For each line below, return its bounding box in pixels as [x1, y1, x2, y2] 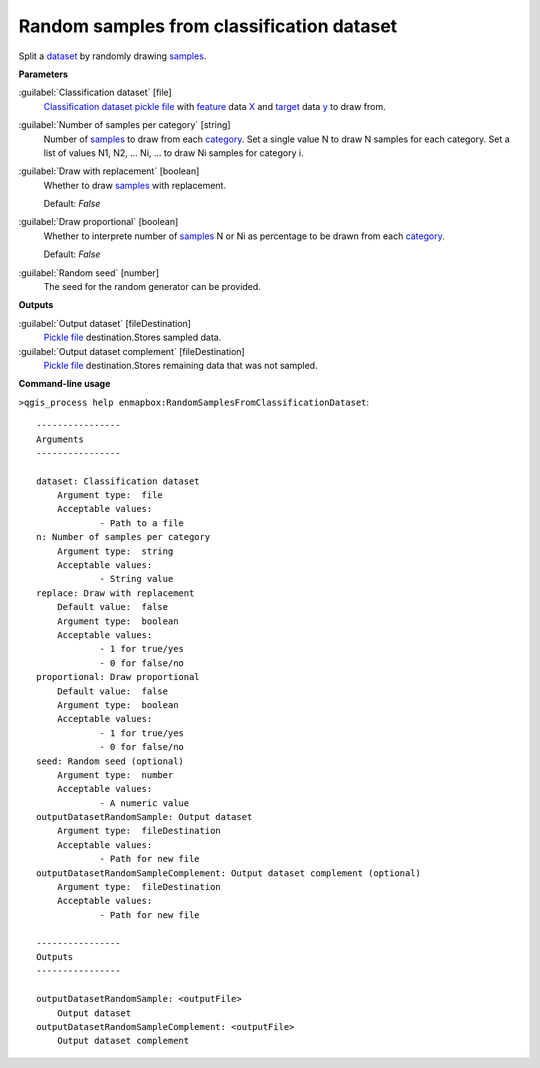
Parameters [18, 68, 69, 80]
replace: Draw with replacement [36, 587, 195, 599]
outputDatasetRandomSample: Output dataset [36, 811, 253, 823]
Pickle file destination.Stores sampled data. [43, 331, 222, 344]
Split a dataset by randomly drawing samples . [18, 50, 207, 62]
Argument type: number [56, 769, 174, 780]
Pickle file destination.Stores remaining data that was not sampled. [43, 359, 319, 371]
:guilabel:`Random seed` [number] [18, 266, 160, 279]
